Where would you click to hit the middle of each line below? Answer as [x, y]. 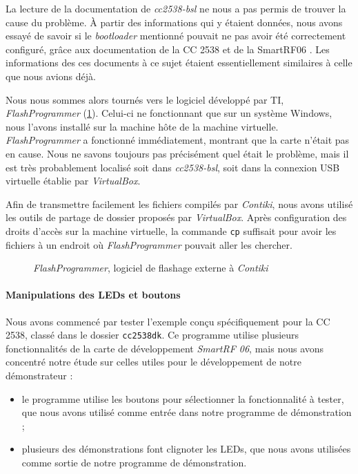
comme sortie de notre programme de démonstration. [134, 462]
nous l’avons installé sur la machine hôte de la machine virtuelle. [142, 126]
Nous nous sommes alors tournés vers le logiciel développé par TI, [145, 99]
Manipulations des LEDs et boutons [93, 295]
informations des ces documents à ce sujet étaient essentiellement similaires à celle [179, 63]
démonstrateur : [39, 375]
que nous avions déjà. [51, 76]
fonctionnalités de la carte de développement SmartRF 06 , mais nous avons [165, 348]
